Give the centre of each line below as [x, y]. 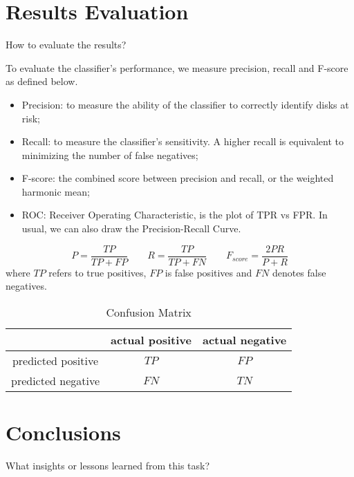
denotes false [299, 272]
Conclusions [63, 432]
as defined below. [42, 81]
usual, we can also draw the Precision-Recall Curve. [131, 228]
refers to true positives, [97, 272]
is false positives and [208, 272]
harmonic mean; [56, 191]
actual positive [151, 339]
